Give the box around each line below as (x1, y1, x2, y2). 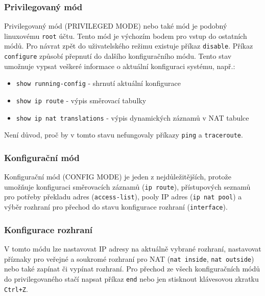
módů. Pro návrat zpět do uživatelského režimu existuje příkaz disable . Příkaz (4, 40, 253, 51)
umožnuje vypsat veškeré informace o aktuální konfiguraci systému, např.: (4, 60, 235, 71)
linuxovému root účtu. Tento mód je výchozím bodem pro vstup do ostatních (4, 30, 247, 41)
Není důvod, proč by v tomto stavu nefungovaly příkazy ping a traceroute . (4, 129, 243, 140)
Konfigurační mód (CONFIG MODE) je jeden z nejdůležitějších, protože (4, 171, 231, 182)
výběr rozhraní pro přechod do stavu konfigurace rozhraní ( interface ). (4, 201, 228, 212)
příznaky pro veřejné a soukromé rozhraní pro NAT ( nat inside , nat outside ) (4, 253, 254, 264)
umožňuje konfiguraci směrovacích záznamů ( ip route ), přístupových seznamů (4, 181, 251, 192)
